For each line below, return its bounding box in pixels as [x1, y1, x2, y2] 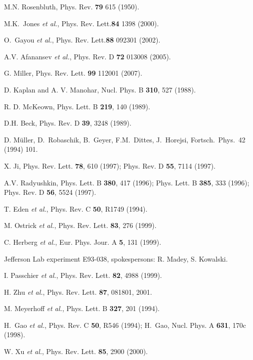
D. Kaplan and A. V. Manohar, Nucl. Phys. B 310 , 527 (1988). [4, 84, 196, 94]
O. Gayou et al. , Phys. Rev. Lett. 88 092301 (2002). [4, 35, 161, 45]
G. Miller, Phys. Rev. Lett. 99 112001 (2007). [4, 68, 142, 78]
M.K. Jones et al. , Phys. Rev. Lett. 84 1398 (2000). [4, 18, 159, 28]
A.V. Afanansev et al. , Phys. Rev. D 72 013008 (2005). [4, 51, 171, 61]
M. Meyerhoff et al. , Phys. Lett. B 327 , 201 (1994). [4, 303, 160, 314]
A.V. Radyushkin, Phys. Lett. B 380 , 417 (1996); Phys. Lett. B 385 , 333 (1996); [4, 177, 250, 187]
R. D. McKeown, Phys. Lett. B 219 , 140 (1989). [4, 101, 150, 111]
